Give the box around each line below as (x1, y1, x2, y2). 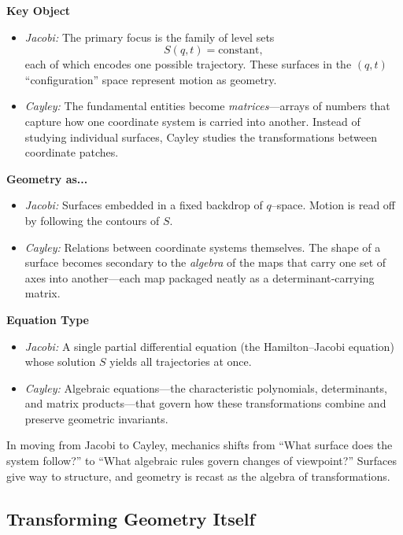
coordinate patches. (24, 144, 119, 160)
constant (218, 45, 260, 57)
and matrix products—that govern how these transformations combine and (24, 395, 386, 411)
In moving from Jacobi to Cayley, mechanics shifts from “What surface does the (6, 437, 393, 453)
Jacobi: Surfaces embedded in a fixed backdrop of (24, 197, 263, 213)
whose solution (24, 353, 96, 370)
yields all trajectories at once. (109, 353, 252, 370)
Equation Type (6, 311, 89, 327)
